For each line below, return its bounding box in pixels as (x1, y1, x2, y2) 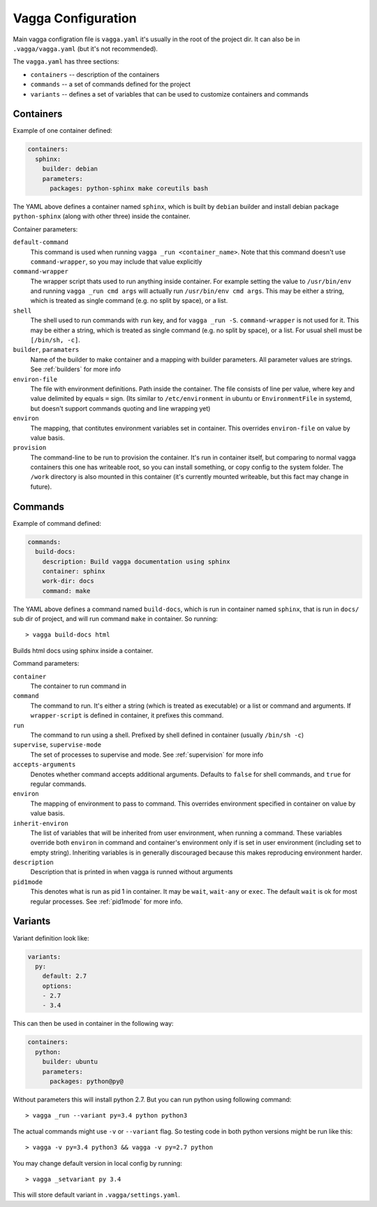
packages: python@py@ (50, 1078, 124, 1085)
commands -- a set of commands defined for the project (30, 80, 191, 89)
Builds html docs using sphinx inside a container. (13, 646, 154, 655)
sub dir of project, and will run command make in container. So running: (13, 615, 218, 623)
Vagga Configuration (13, 10, 137, 26)
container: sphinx (42, 567, 105, 575)
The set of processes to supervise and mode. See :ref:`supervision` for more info (30, 750, 264, 759)
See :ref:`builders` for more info (30, 365, 121, 373)
